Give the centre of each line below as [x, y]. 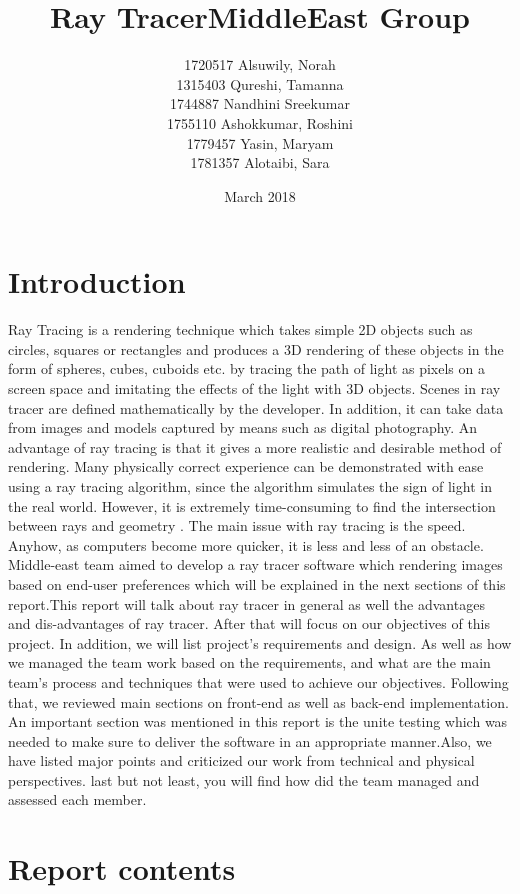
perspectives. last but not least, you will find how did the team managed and [244, 779]
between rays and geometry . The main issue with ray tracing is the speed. [237, 525]
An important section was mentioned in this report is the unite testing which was [258, 721]
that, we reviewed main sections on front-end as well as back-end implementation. [258, 701]
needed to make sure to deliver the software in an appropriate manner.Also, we [250, 740]
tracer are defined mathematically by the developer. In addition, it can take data [256, 407]
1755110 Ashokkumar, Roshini [260, 122]
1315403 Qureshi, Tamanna [260, 83]
